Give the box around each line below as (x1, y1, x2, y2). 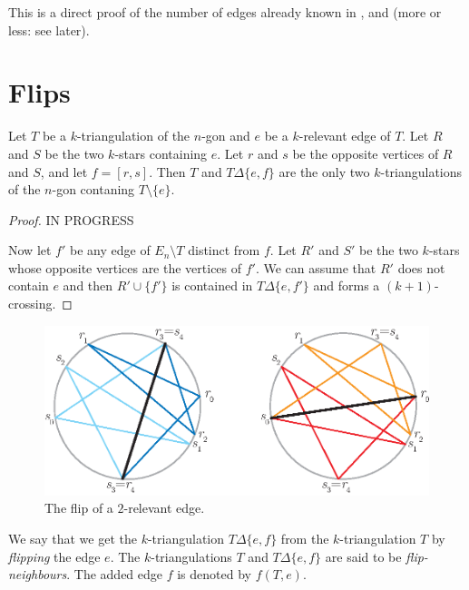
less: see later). (8, 20, 90, 39)
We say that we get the (8, 529, 137, 548)
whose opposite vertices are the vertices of (8, 258, 242, 277)
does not (397, 258, 445, 277)
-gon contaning (52, 180, 135, 199)
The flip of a (44, 498, 113, 517)
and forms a (313, 276, 380, 295)
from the (280, 529, 329, 548)
